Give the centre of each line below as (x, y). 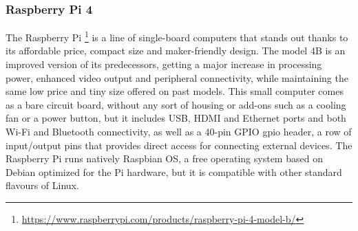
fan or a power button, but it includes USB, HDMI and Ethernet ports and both (176, 118)
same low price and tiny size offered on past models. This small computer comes (175, 91)
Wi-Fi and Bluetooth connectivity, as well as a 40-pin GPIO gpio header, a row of (179, 132)
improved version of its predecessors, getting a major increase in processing (164, 64)
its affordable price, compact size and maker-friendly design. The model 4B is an (176, 51)
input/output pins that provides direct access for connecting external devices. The (179, 145)
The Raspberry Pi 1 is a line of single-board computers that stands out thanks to (177, 36)
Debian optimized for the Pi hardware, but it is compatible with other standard (174, 172)
